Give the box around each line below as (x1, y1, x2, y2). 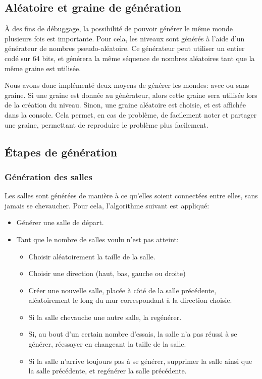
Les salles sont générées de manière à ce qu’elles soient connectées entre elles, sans (5, 190, 258, 201)
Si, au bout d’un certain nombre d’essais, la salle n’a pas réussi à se (28, 329, 237, 339)
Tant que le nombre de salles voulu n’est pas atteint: (16, 234, 179, 244)
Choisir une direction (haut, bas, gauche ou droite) (28, 268, 186, 279)
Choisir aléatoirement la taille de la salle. (28, 251, 155, 261)
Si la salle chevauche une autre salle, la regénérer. (28, 311, 182, 322)
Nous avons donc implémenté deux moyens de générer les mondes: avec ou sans (5, 80, 249, 90)
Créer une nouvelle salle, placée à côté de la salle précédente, (28, 285, 217, 295)
